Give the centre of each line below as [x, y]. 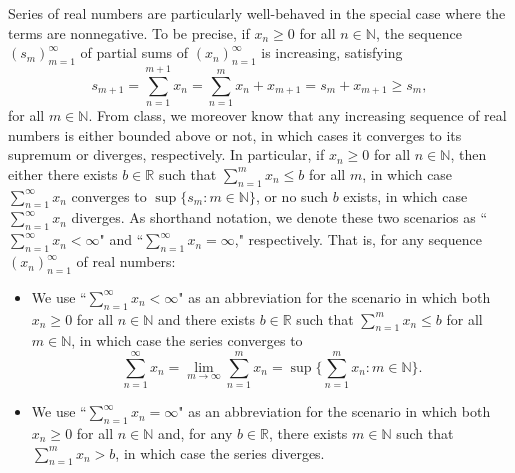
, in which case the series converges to [187, 340]
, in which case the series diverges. [220, 452]
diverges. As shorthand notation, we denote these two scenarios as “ [279, 217]
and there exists [206, 318]
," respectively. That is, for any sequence [358, 239]
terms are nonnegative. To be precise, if [129, 32]
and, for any [195, 432]
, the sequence [418, 32]
